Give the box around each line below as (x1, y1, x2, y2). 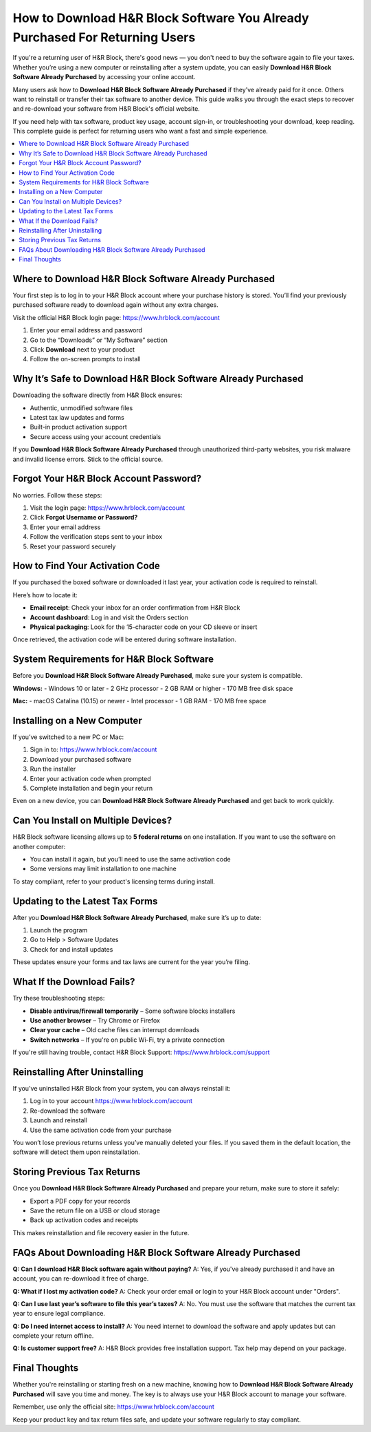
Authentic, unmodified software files (30, 403, 133, 412)
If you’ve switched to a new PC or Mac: (12, 733, 124, 741)
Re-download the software (30, 1107, 106, 1115)
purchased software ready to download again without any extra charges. (12, 301, 219, 309)
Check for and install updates (30, 945, 113, 953)
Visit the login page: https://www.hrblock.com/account (30, 503, 185, 512)
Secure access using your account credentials (30, 432, 161, 440)
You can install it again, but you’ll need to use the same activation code (30, 855, 231, 863)
